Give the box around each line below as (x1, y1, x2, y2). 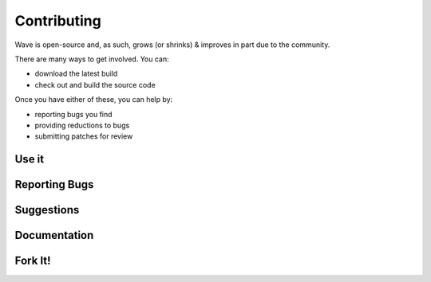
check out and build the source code (34, 80, 156, 89)
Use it (14, 152, 44, 166)
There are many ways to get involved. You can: (14, 54, 169, 64)
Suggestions (14, 203, 80, 217)
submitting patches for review (34, 131, 133, 141)
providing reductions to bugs (34, 120, 130, 130)
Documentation (14, 229, 94, 242)
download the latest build (34, 69, 118, 79)
